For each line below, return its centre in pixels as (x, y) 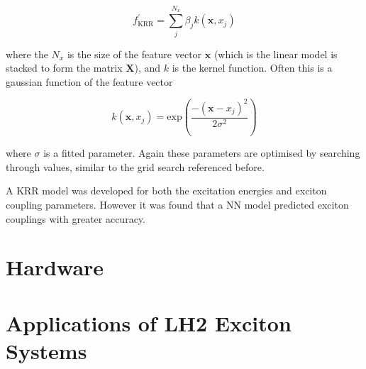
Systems (46, 350)
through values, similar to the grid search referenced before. (135, 166)
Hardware (55, 267)
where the (27, 54)
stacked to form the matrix (64, 68)
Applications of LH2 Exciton (149, 323)
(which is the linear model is (276, 54)
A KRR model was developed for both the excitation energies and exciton (166, 191)
